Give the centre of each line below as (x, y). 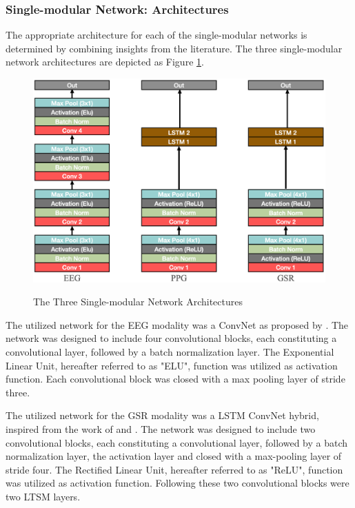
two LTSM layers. (43, 496)
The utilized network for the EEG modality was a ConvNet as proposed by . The (177, 324)
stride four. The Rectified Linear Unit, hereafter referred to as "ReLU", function (174, 469)
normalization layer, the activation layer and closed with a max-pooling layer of (174, 456)
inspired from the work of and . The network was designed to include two (161, 428)
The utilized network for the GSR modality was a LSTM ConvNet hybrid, (162, 415)
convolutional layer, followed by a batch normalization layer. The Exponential (170, 352)
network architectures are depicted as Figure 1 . (105, 62)
